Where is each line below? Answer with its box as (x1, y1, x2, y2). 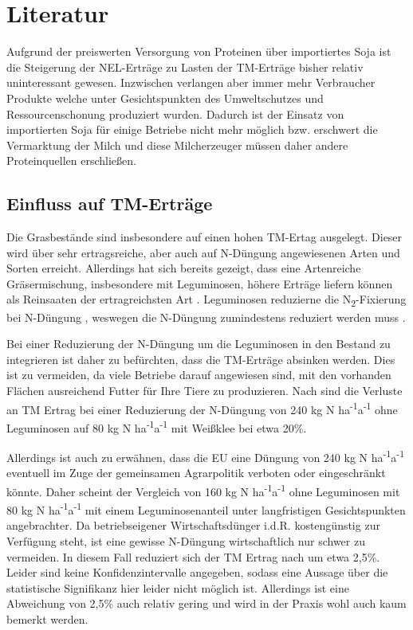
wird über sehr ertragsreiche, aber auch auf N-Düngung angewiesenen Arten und (6, 244, 400, 260)
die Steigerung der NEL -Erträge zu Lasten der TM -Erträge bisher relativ (6, 58, 364, 75)
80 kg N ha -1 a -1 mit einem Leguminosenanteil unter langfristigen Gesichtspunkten (6, 499, 406, 518)
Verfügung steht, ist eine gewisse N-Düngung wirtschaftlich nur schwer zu (6, 532, 365, 549)
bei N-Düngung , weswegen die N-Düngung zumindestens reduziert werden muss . (6, 308, 406, 325)
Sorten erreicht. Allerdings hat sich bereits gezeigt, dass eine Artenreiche (6, 260, 361, 276)
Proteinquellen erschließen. (6, 152, 136, 169)
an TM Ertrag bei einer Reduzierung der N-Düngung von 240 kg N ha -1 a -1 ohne (6, 398, 398, 417)
